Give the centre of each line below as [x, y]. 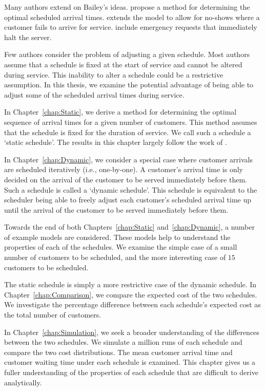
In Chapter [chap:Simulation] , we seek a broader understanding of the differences [132, 332]
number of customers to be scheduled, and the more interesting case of [115, 257]
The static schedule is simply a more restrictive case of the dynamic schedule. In [130, 284]
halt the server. [28, 37]
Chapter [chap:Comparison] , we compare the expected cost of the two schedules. [131, 294]
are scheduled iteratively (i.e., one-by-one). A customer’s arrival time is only [124, 169]
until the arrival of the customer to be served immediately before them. [116, 209]
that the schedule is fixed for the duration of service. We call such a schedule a [128, 132]
